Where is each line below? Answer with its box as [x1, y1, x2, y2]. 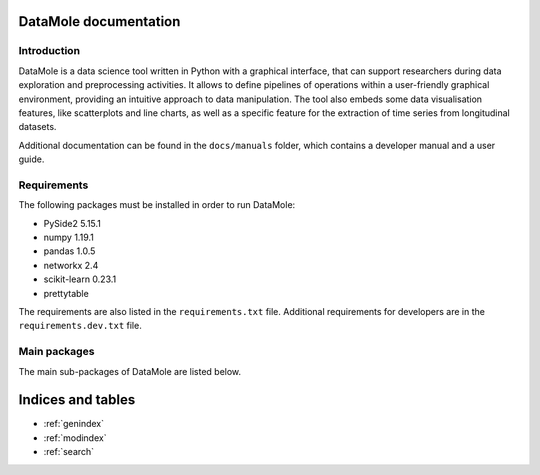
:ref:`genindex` [43, 418, 105, 430]
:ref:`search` [43, 446, 95, 458]
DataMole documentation [18, 13, 181, 30]
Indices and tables [18, 391, 136, 409]
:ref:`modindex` [43, 431, 107, 444]
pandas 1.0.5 [43, 245, 96, 257]
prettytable [43, 287, 89, 299]
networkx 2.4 [43, 259, 99, 271]
